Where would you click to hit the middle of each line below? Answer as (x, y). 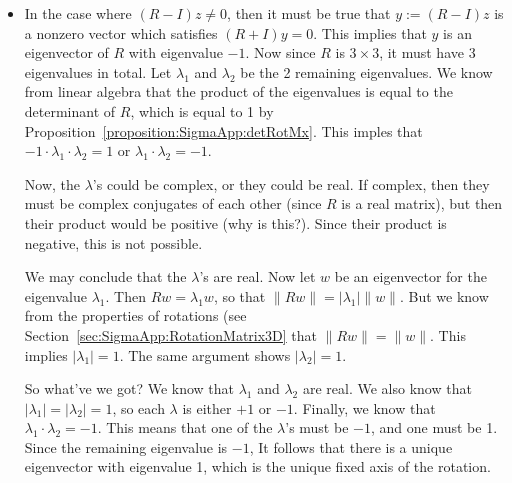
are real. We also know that (387, 388)
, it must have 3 (427, 52)
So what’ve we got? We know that (129, 388)
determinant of (70, 110)
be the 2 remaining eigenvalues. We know (366, 71)
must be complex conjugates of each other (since (173, 203)
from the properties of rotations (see (135, 315)
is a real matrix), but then (422, 203)
